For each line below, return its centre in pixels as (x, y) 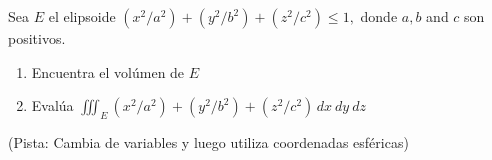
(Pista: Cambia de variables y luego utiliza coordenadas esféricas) (208, 141)
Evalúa (52, 105)
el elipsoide (82, 16)
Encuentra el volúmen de (108, 71)
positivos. (37, 38)
